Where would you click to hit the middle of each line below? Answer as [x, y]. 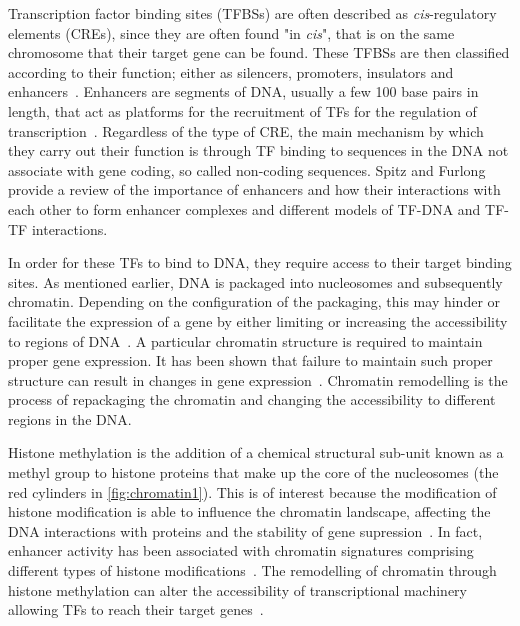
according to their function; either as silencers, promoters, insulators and [231, 71]
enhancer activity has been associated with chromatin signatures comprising [241, 550]
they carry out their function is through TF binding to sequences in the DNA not [258, 150]
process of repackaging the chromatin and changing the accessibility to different [252, 399]
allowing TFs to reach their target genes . [136, 609]
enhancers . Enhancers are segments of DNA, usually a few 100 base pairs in [243, 91]
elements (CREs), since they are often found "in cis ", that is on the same [231, 32]
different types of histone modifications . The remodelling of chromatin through [252, 570]
